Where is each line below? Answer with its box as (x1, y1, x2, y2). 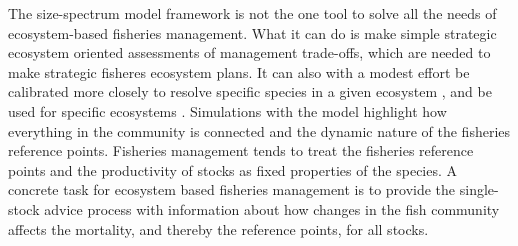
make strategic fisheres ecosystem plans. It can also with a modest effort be (8, 61, 470, 82)
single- (459, 179, 499, 200)
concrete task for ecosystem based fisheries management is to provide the (8, 179, 456, 200)
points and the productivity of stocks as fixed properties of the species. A (8, 159, 458, 180)
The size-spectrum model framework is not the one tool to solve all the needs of (8, 3, 497, 23)
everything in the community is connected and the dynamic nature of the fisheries (8, 120, 511, 141)
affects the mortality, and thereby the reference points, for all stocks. (8, 218, 429, 239)
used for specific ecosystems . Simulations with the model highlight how (8, 100, 447, 121)
